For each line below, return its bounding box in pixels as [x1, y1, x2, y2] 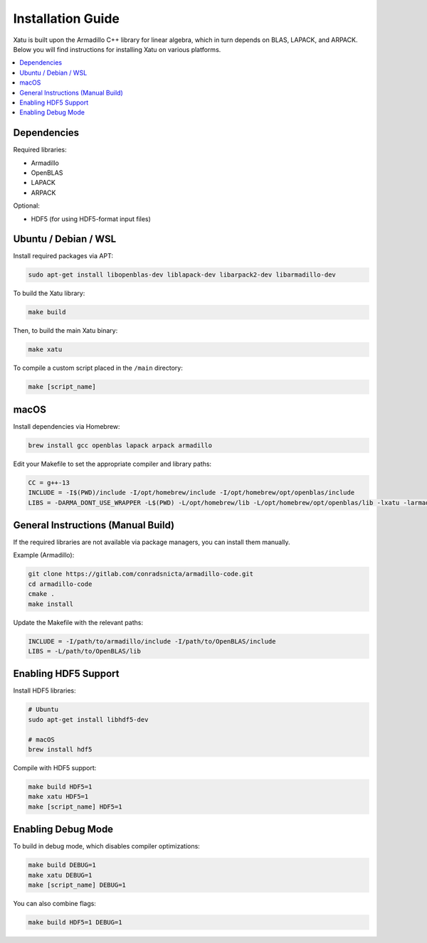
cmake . [28, 590, 55, 598]
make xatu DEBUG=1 [28, 871, 93, 879]
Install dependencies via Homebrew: [13, 422, 120, 430]
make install [28, 600, 74, 608]
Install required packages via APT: [13, 252, 114, 260]
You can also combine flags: [13, 900, 96, 908]
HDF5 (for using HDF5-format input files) [31, 214, 151, 223]
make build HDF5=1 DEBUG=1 [28, 918, 122, 926]
